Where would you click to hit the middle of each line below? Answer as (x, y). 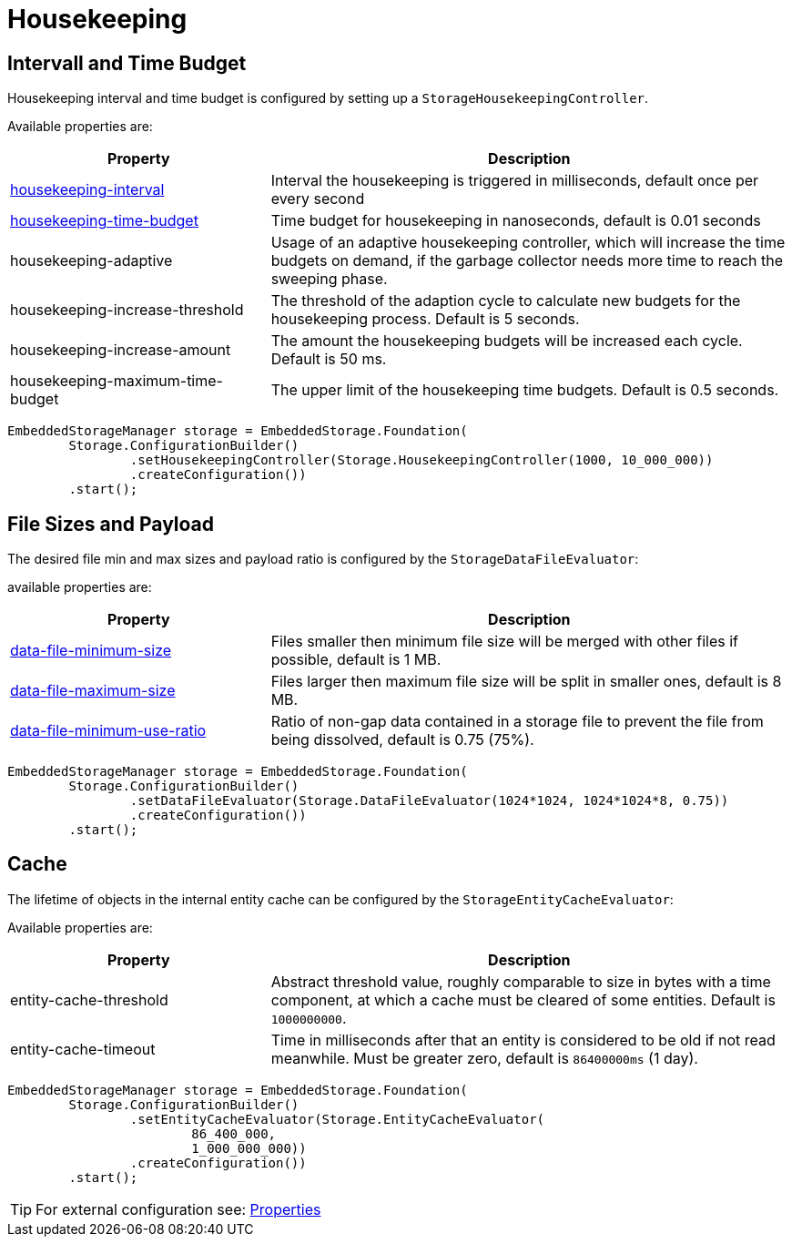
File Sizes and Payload (111, 524)
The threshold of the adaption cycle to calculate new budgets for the (506, 301)
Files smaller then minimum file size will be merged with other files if (505, 642)
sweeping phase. (329, 279)
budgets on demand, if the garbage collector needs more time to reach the (527, 261)
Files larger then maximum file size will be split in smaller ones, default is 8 (526, 682)
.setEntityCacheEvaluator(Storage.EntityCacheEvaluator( (337, 1119)
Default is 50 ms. (329, 359)
